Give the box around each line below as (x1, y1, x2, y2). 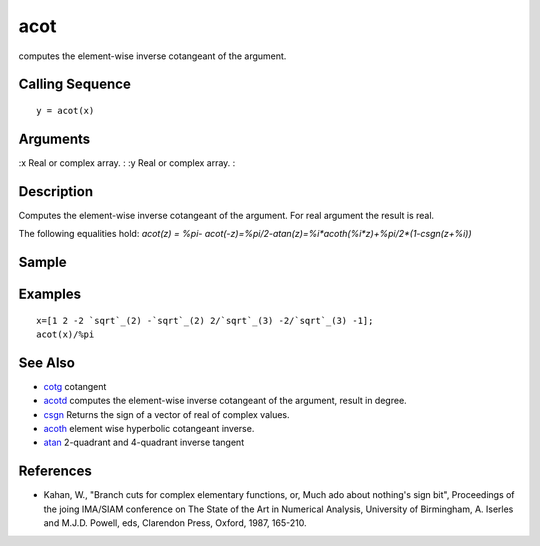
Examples (18, 285, 82, 302)
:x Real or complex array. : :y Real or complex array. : (18, 156, 236, 169)
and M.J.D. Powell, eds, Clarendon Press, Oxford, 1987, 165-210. (43, 517, 307, 529)
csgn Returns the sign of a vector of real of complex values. (43, 408, 290, 420)
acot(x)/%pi (36, 328, 95, 340)
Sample (18, 253, 67, 270)
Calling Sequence (18, 76, 132, 93)
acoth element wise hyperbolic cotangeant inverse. (43, 423, 255, 435)
